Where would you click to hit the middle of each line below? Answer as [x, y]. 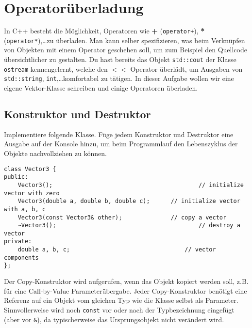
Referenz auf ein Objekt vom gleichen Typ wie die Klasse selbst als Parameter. [121, 300]
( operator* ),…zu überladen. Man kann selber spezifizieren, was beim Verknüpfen [125, 40]
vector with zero [32, 193]
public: [16, 177]
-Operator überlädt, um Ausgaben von [185, 69]
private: [18, 242]
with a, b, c [25, 209]
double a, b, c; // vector [117, 250]
